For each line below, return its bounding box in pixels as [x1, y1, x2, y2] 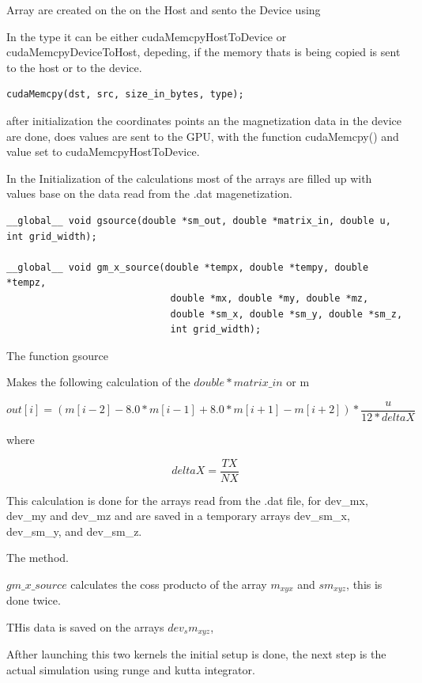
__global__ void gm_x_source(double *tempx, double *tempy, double [6, 261, 369, 273]
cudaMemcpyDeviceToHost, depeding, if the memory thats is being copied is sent [6, 44, 401, 60]
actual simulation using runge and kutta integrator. [6, 662, 255, 678]
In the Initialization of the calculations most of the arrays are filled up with [6, 169, 372, 186]
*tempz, [6, 277, 47, 289]
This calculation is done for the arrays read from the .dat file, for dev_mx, [6, 491, 368, 508]
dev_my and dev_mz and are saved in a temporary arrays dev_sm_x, [6, 507, 350, 524]
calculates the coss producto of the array [70, 575, 267, 592]
